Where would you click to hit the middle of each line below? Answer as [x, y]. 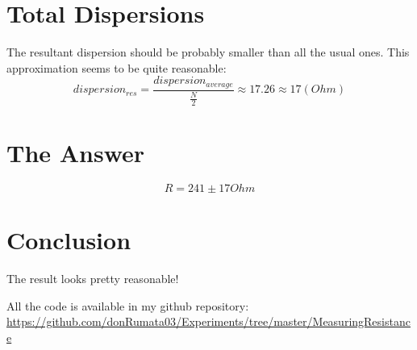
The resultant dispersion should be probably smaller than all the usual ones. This [208, 52]
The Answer [76, 153]
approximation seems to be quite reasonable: [117, 67]
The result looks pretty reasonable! [93, 279]
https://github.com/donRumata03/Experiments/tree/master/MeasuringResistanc [208, 321]
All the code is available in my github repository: [128, 305]
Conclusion [69, 240]
